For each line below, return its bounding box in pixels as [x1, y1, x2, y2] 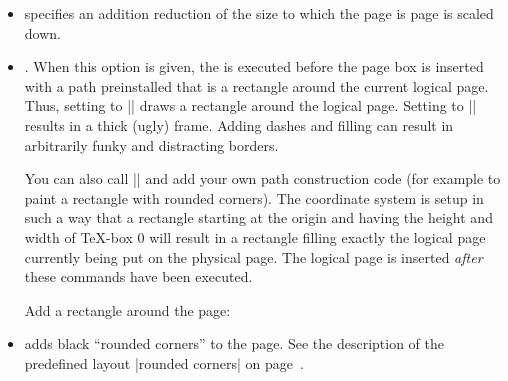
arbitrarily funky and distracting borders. [24, 134, 279, 155]
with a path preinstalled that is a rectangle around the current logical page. [24, 75, 489, 96]
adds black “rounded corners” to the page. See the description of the [24, 333, 445, 354]
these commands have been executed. [24, 266, 253, 287]
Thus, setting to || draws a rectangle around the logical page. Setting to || [24, 95, 477, 116]
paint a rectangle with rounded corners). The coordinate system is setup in [24, 187, 484, 208]
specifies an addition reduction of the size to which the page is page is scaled [24, 3, 494, 23]
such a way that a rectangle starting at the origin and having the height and [24, 207, 493, 228]
